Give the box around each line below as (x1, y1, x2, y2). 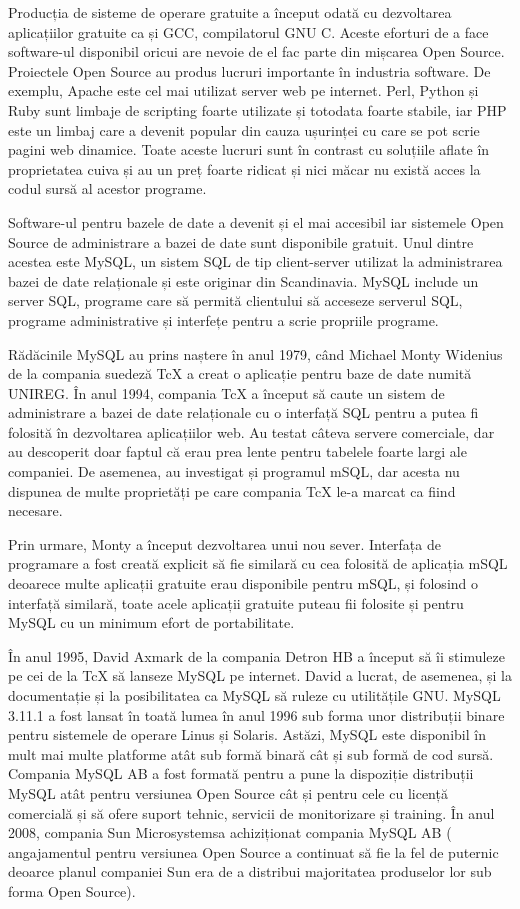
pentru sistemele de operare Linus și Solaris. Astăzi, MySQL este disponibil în (8, 724, 486, 745)
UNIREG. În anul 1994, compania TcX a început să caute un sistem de (8, 382, 445, 403)
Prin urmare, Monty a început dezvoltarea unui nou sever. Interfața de (8, 533, 441, 554)
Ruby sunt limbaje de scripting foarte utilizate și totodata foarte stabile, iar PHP (8, 99, 507, 120)
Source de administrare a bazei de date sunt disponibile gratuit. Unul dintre (8, 231, 474, 252)
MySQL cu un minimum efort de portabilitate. (8, 612, 295, 633)
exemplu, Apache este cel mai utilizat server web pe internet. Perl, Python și (8, 80, 479, 101)
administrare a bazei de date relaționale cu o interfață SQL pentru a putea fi (8, 402, 479, 423)
